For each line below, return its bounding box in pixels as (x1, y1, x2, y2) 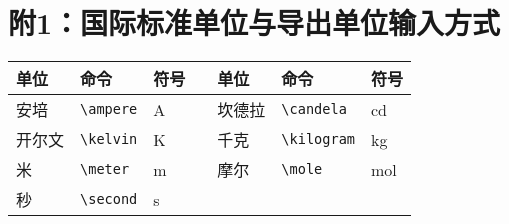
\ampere (80, 101, 138, 118)
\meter (80, 161, 130, 178)
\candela (281, 101, 347, 118)
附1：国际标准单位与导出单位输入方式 (8, 2, 501, 43)
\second (80, 191, 138, 208)
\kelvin (80, 131, 138, 148)
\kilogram (281, 131, 356, 148)
